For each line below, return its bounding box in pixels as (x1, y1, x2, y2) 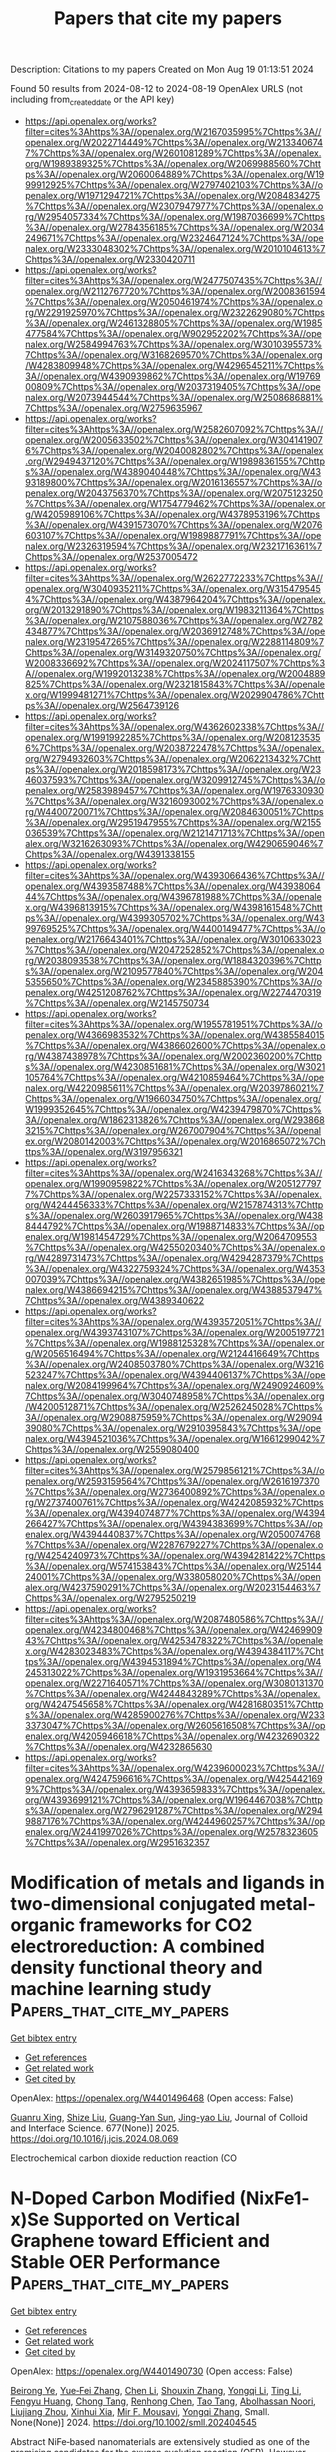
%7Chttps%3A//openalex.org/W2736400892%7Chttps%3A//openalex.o (24, 1485, 325, 1497)
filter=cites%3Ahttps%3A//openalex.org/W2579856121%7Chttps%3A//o (24, 1464, 325, 1476)
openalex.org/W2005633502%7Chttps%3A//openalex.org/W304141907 (24, 433, 323, 446)
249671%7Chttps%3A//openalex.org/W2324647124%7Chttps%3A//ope (24, 232, 324, 244)
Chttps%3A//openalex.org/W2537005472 (24, 550, 198, 562)
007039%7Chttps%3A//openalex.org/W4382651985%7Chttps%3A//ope (24, 1273, 326, 1285)
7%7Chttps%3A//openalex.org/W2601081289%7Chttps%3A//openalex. (24, 147, 322, 159)
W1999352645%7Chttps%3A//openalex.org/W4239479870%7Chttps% (24, 1103, 322, 1115)
